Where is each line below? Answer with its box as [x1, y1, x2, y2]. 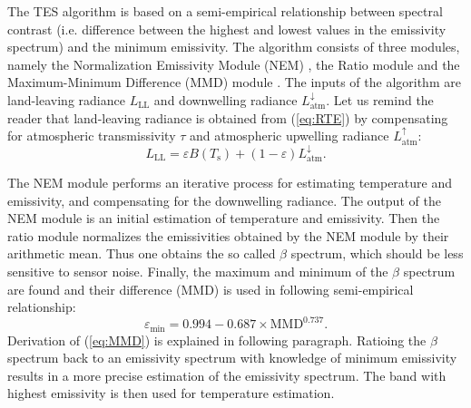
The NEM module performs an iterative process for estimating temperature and [7, 172, 452, 191]
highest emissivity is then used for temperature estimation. [7, 384, 335, 403]
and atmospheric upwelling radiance [190, 126, 389, 145]
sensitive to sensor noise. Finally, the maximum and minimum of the [7, 261, 388, 280]
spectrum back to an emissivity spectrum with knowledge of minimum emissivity [7, 348, 457, 367]
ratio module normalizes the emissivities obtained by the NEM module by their [7, 226, 449, 245]
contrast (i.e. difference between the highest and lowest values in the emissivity [7, 19, 446, 38]
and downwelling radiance [153, 90, 298, 109]
